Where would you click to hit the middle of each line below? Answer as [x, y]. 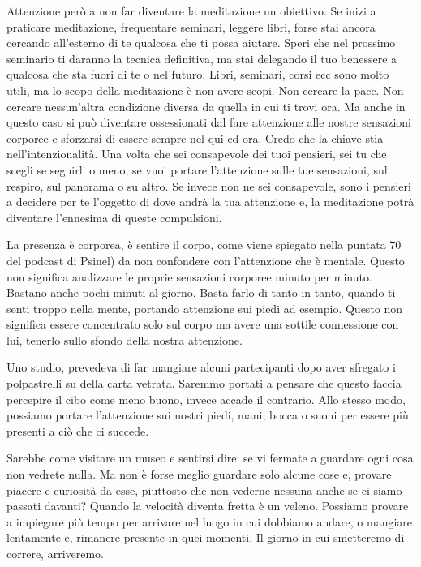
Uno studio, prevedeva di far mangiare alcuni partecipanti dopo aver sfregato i [201, 367]
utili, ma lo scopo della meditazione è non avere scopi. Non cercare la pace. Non [205, 90]
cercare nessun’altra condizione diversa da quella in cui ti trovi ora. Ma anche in [206, 106]
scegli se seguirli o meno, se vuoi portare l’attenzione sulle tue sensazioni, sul [197, 169]
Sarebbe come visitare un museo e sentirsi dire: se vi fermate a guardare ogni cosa [210, 458]
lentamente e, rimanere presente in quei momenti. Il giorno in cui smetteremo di [206, 537]
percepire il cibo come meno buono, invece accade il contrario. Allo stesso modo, [206, 399]
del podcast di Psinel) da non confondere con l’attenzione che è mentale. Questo [206, 260]
